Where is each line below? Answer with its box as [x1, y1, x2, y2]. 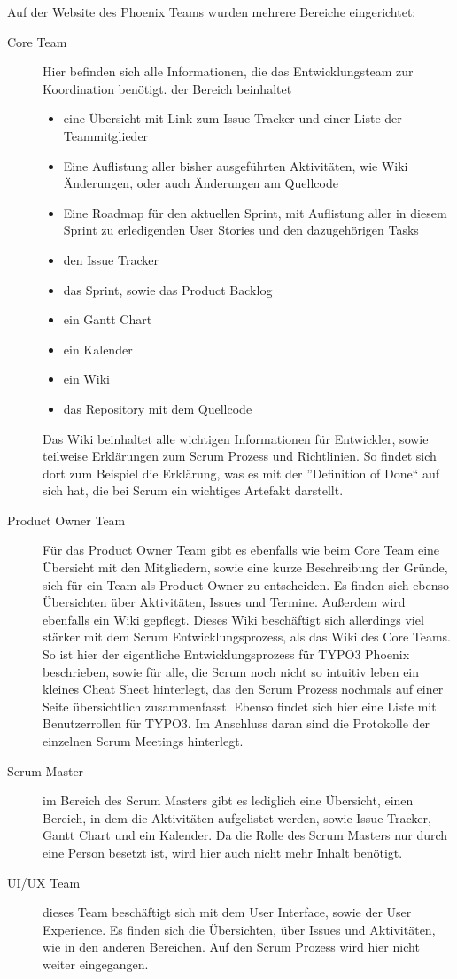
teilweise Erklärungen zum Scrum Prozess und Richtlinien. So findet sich [43, 447, 437, 465]
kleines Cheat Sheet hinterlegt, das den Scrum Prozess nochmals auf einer [43, 680, 444, 698]
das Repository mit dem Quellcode [63, 399, 252, 417]
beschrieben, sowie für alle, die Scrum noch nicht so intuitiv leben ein [43, 662, 420, 680]
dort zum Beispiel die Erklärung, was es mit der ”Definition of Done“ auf [43, 463, 439, 482]
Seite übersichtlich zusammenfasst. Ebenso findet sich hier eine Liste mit [43, 696, 437, 715]
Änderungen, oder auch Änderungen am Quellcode [63, 174, 338, 192]
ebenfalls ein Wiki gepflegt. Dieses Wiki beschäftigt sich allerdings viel [43, 610, 424, 628]
